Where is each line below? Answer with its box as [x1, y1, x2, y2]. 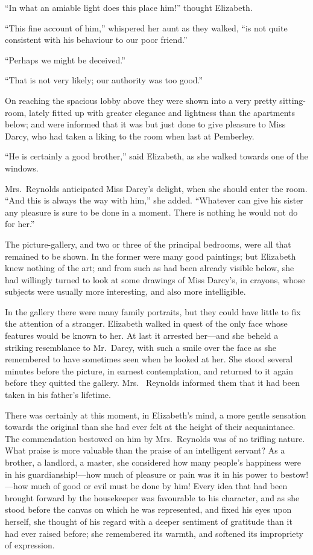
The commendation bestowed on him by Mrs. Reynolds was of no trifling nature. [5, 432, 305, 444]
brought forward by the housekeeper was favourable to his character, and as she [5, 491, 300, 504]
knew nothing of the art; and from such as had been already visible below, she [5, 261, 294, 274]
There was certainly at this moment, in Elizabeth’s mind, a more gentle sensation [5, 408, 306, 421]
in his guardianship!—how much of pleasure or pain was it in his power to [5, 467, 278, 480]
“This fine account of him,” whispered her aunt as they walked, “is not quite [5, 21, 288, 34]
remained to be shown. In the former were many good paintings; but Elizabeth [5, 249, 296, 262]
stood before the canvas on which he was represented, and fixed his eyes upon [5, 503, 292, 516]
